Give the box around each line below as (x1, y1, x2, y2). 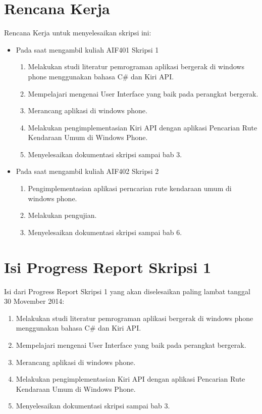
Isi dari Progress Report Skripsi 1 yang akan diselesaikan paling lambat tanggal (4, 286, 250, 296)
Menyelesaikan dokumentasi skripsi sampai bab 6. (28, 226, 182, 237)
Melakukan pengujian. (28, 210, 97, 220)
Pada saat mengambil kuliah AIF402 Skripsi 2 (16, 166, 159, 176)
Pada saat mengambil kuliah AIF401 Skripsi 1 (16, 44, 159, 55)
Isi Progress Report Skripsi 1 (4, 256, 212, 277)
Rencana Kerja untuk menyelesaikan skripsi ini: (4, 27, 151, 38)
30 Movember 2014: (4, 296, 65, 306)
